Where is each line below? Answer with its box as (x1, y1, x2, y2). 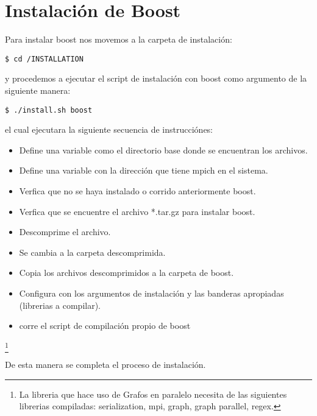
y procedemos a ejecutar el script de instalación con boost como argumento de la (5, 72, 307, 85)
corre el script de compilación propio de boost (19, 319, 191, 332)
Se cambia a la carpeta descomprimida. (19, 245, 166, 258)
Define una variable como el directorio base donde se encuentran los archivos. (19, 143, 308, 156)
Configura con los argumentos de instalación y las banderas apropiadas (19, 286, 284, 299)
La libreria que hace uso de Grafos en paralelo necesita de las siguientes (19, 387, 287, 400)
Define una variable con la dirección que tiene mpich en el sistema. (19, 164, 268, 177)
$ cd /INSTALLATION (5, 54, 84, 63)
